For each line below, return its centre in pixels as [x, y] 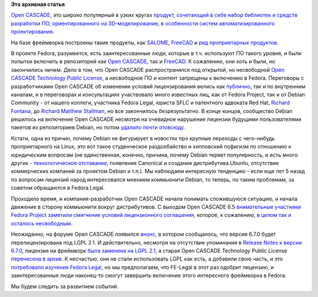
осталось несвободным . [42, 223]
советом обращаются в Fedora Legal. [58, 188]
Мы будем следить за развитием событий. [65, 286]
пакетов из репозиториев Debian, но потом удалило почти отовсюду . [98, 127]
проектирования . [33, 32]
